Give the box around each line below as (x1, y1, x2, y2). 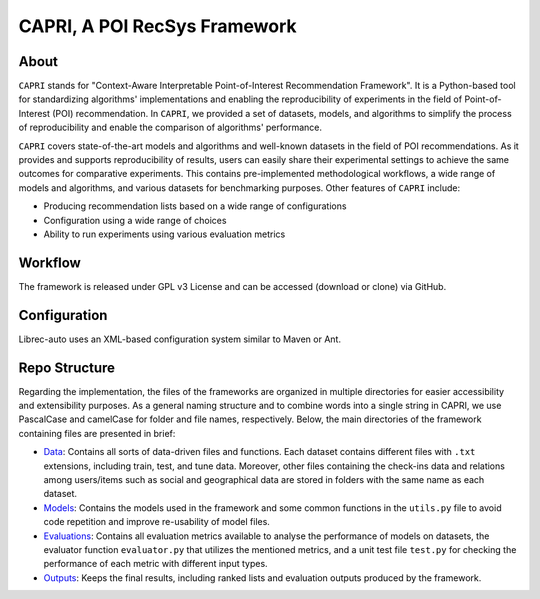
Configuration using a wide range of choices (43, 214, 227, 226)
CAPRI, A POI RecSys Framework (18, 15, 297, 37)
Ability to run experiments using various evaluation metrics (43, 228, 286, 240)
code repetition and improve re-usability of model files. (43, 516, 270, 528)
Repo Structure (18, 359, 115, 376)
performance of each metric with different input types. (43, 558, 269, 570)
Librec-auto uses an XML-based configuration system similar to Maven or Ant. (18, 333, 342, 345)
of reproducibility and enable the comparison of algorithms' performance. (18, 121, 322, 134)
